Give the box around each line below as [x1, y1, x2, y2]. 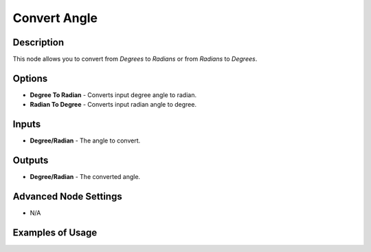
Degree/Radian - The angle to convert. [30, 136, 141, 145]
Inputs [12, 118, 41, 130]
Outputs [12, 155, 49, 167]
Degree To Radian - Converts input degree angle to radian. [30, 90, 197, 99]
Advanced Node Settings [12, 190, 123, 202]
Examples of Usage [12, 227, 98, 238]
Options [12, 72, 48, 84]
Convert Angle [12, 10, 98, 25]
